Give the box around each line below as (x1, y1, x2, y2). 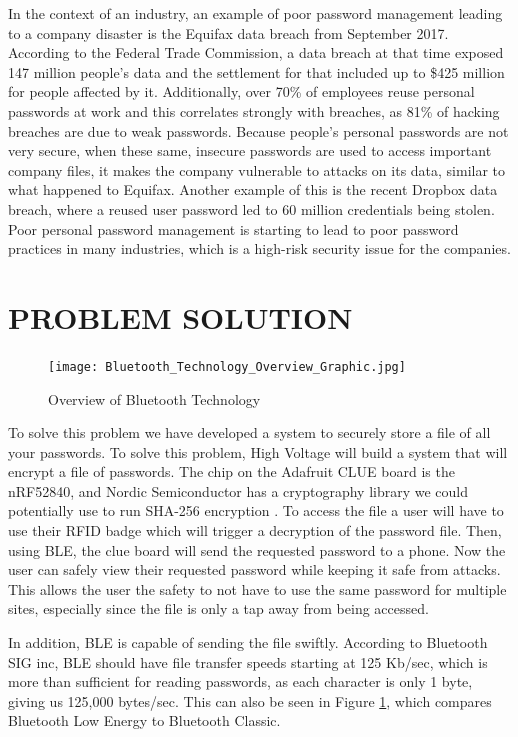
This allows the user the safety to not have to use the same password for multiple (8, 578, 507, 599)
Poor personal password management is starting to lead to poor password (8, 218, 459, 239)
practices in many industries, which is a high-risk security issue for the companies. (8, 238, 511, 259)
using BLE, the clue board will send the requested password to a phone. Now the (8, 539, 506, 560)
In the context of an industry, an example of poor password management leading (8, 3, 503, 23)
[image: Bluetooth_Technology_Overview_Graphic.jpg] (48, 359, 406, 374)
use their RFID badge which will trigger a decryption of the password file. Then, (8, 520, 502, 541)
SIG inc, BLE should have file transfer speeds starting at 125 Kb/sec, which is (8, 651, 488, 672)
